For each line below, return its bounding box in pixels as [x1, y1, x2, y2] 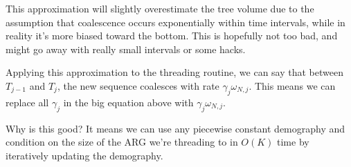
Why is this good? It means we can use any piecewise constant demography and [6, 121, 345, 135]
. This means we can [249, 78, 336, 92]
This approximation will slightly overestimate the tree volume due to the [6, 1, 314, 15]
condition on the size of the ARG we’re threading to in [6, 135, 238, 149]
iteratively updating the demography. [6, 148, 163, 162]
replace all [6, 95, 49, 109]
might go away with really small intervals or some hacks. [6, 41, 246, 56]
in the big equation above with [63, 95, 194, 109]
